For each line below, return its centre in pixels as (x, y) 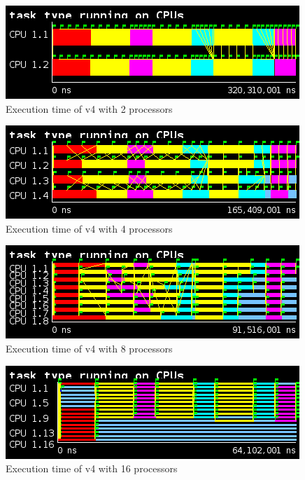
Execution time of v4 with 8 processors (89, 348)
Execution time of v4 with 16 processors (92, 468)
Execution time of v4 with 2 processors (89, 108)
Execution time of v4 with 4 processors (89, 228)
